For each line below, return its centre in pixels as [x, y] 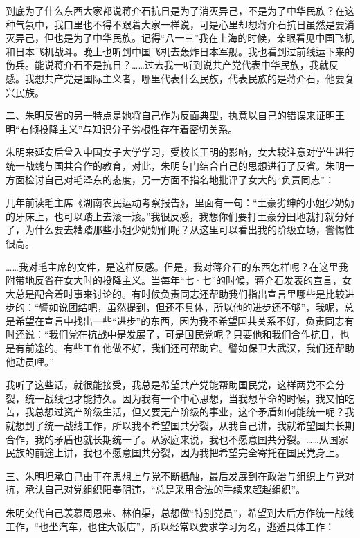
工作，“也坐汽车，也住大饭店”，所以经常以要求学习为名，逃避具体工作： [170, 526]
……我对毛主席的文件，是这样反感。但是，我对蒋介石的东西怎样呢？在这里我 [177, 266]
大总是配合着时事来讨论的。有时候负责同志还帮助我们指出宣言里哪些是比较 [175, 293]
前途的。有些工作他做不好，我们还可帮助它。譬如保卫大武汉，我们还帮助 [189, 348]
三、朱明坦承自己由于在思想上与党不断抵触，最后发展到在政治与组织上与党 [175, 475]
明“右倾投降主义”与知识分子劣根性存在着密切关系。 [122, 128]
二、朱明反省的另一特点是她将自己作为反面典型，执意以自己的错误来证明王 [175, 115]
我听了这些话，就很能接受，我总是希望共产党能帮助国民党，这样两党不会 [170, 385]
